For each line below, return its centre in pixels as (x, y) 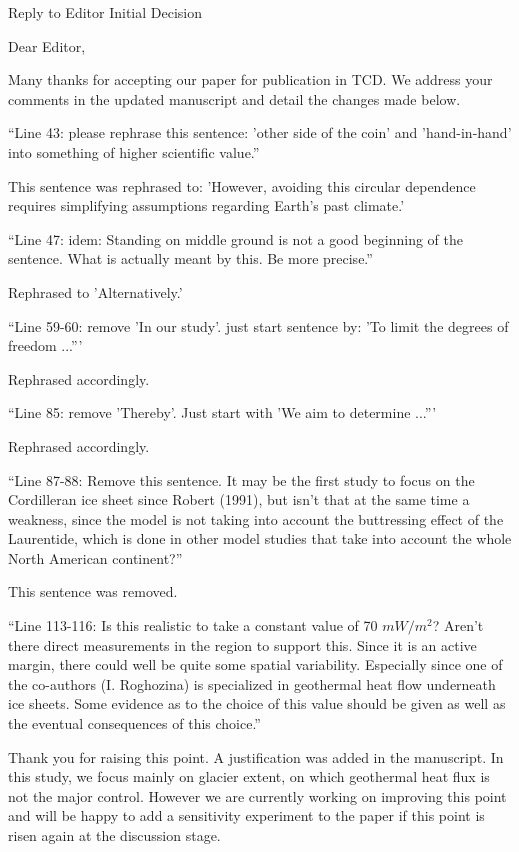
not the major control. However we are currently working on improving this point (257, 795)
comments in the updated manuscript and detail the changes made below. (234, 98)
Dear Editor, (47, 45)
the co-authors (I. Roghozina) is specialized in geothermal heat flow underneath (252, 683)
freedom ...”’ (45, 345)
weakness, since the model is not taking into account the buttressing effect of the (256, 518)
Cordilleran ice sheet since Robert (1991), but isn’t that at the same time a (239, 499)
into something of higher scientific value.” (134, 151)
